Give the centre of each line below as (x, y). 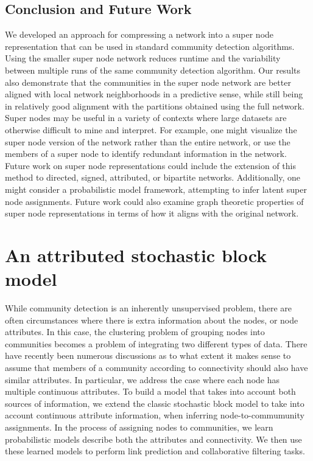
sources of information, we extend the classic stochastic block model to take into (155, 403)
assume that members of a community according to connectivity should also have (156, 367)
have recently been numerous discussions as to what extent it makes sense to (148, 355)
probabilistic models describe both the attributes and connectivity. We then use (153, 439)
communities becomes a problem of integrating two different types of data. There (156, 343)
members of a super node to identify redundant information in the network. (146, 154)
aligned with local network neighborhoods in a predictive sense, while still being (154, 94)
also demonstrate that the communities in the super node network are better (148, 82)
